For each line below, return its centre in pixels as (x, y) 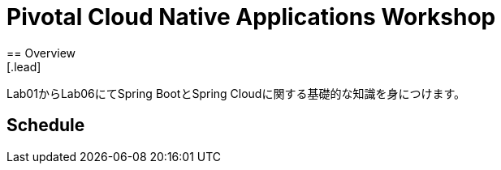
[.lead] (24, 66)
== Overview (41, 53)
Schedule (46, 125)
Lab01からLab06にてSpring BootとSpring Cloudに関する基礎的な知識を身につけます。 (236, 93)
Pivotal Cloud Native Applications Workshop (251, 17)
